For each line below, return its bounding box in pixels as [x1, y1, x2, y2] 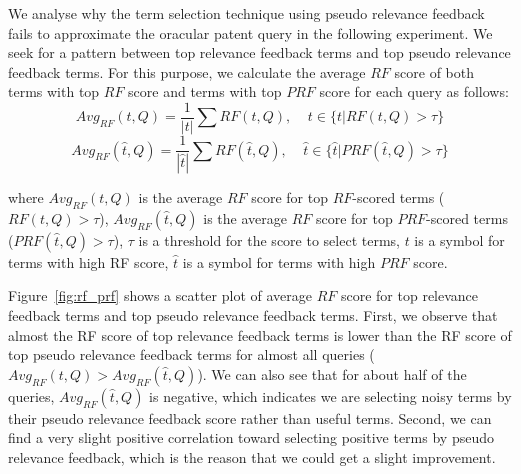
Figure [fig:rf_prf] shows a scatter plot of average [8, 285, 312, 306]
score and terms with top [128, 81, 282, 102]
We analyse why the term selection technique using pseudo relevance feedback [8, 3, 485, 23]
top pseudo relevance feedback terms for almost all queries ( [8, 344, 375, 365]
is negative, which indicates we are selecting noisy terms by [149, 385, 512, 406]
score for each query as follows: [319, 81, 509, 102]
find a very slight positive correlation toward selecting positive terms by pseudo [8, 427, 494, 448]
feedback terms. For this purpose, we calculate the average [8, 61, 366, 82]
